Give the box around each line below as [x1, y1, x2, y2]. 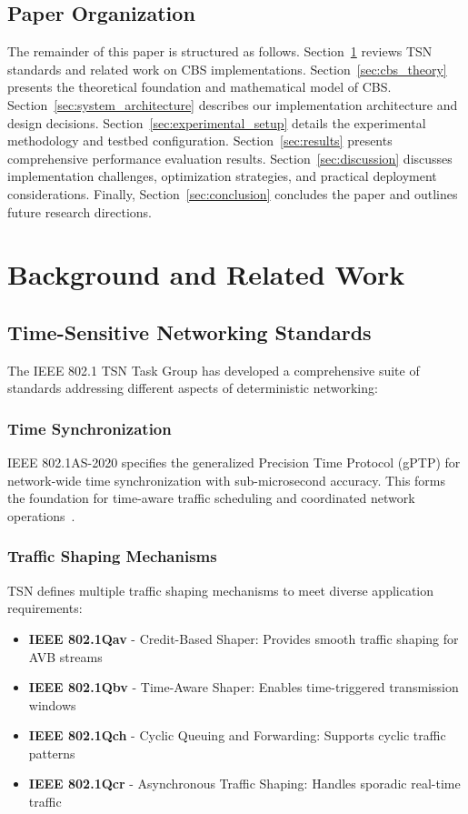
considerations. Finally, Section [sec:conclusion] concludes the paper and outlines [7, 184, 458, 203]
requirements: [7, 598, 83, 618]
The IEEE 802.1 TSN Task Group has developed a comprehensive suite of [7, 360, 420, 379]
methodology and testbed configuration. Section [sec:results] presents [7, 131, 393, 150]
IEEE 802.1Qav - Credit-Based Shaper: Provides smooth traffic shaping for [28, 628, 459, 648]
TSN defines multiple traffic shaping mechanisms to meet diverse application [7, 580, 434, 599]
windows [28, 695, 76, 714]
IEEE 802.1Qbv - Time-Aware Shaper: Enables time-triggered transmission [28, 678, 459, 697]
